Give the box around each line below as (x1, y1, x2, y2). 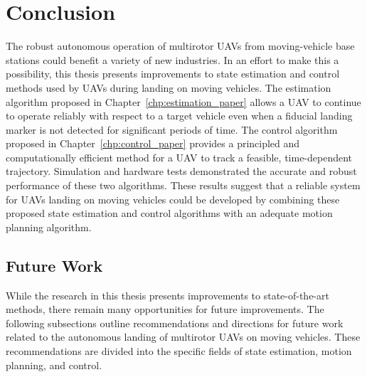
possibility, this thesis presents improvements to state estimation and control (6, 66, 340, 81)
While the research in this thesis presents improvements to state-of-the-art (6, 287, 329, 302)
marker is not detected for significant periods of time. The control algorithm (6, 122, 338, 137)
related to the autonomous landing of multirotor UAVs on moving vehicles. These (6, 329, 361, 344)
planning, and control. (6, 357, 102, 372)
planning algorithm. (6, 219, 92, 234)
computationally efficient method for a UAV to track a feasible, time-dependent (6, 149, 353, 164)
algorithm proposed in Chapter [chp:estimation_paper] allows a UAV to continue (6, 94, 361, 109)
